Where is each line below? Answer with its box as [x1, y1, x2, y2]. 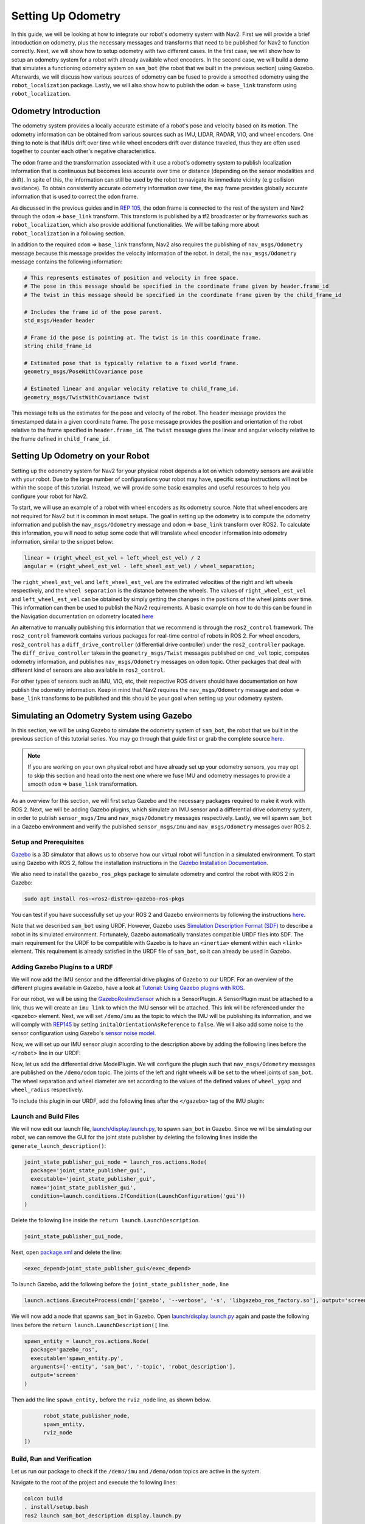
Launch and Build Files [11, 1113, 80, 1121]
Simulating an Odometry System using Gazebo [11, 710, 192, 721]
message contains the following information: [11, 258, 123, 265]
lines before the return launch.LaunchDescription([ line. [11, 1321, 170, 1328]
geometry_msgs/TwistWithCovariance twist [24, 394, 150, 401]
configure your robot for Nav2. [11, 493, 88, 500]
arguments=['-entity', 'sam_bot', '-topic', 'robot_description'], [30, 1363, 236, 1370]
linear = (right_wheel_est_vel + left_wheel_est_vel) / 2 [24, 554, 201, 561]
